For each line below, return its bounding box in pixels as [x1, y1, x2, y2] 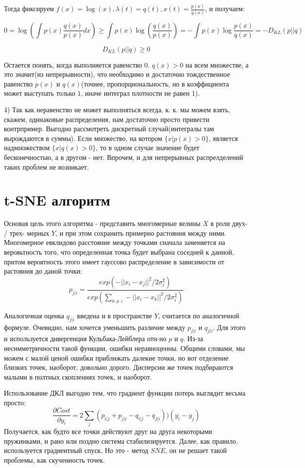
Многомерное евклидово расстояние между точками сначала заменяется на [4, 237, 225, 247]
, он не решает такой [165, 445, 227, 455]
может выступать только [4, 88, 75, 98]
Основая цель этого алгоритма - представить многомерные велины [4, 218, 201, 228]
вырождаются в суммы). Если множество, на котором [4, 133, 162, 143]
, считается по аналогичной [158, 310, 239, 320]
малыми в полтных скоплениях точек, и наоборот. [4, 371, 152, 381]
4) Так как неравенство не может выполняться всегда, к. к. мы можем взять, [4, 104, 230, 114]
